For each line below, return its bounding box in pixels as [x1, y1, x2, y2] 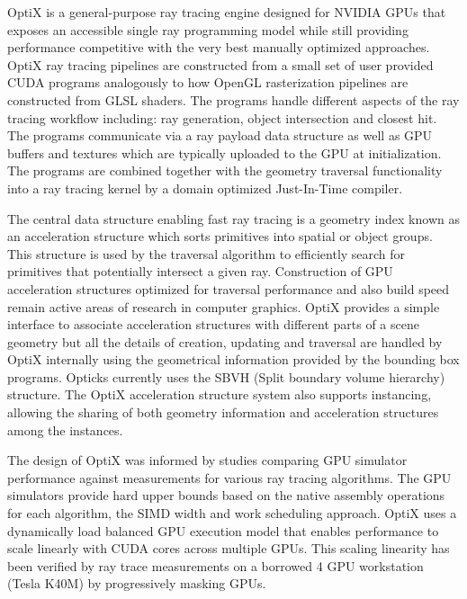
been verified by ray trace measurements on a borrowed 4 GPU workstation [7, 556, 424, 575]
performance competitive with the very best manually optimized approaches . [7, 38, 430, 57]
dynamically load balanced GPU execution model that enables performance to [7, 521, 439, 540]
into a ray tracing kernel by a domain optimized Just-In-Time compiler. [7, 178, 403, 197]
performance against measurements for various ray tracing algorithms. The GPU [7, 468, 452, 487]
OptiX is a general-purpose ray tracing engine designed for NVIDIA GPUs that [7, 3, 446, 21]
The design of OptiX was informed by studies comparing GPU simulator [7, 451, 408, 469]
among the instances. [7, 420, 123, 439]
